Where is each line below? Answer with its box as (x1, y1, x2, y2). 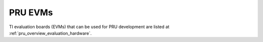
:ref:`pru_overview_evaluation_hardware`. (9, 30, 92, 36)
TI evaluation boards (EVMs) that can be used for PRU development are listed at (9, 24, 170, 30)
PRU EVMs (9, 7, 53, 18)
